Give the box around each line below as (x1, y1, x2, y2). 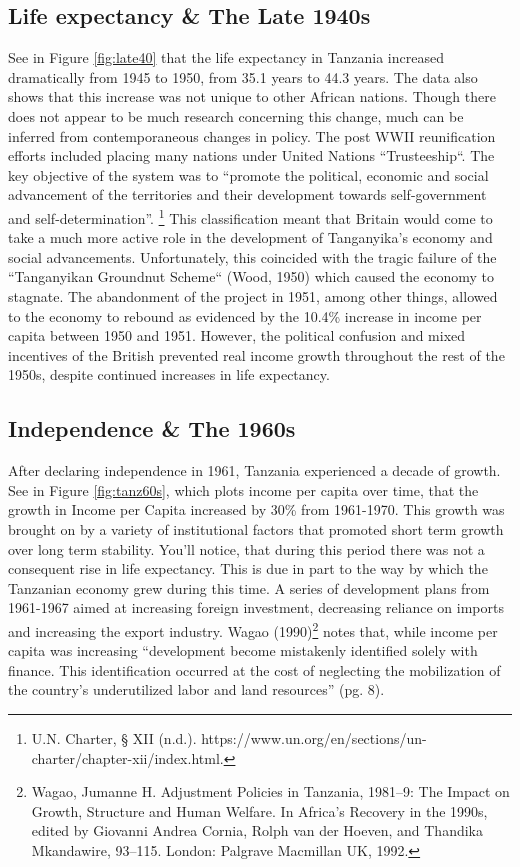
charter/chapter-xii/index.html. (31, 747, 224, 768)
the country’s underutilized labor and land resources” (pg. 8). (8, 679, 385, 700)
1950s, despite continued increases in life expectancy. (8, 364, 330, 385)
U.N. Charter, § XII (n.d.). (31, 727, 197, 748)
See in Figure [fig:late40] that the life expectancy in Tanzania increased (8, 47, 444, 68)
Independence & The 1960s (8, 413, 296, 444)
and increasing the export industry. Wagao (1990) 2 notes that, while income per (8, 617, 498, 641)
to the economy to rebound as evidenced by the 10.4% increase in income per (8, 305, 482, 326)
